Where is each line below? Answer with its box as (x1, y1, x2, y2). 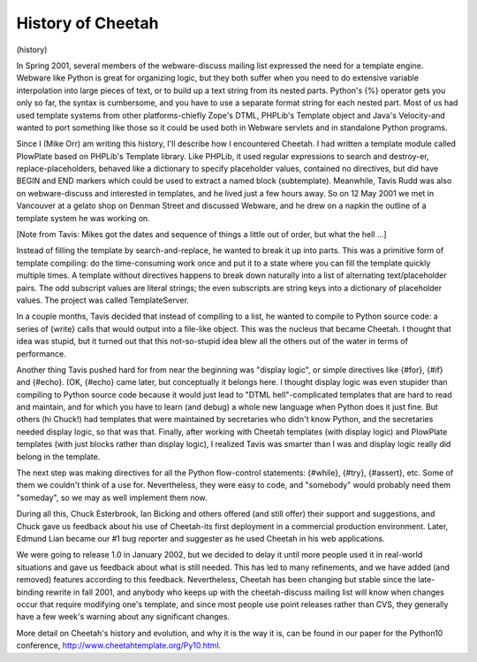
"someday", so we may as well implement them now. (16, 492, 208, 503)
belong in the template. (16, 451, 101, 462)
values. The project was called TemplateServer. (16, 295, 190, 305)
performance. (16, 348, 66, 358)
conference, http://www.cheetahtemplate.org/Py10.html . (16, 640, 222, 650)
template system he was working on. (16, 212, 150, 223)
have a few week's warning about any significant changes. (16, 612, 230, 622)
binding (16, 587, 44, 597)
